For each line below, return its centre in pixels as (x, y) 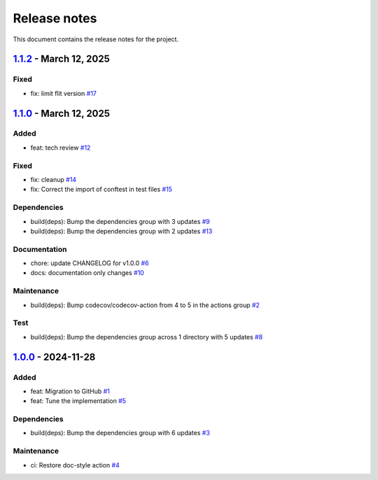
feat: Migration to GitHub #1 (70, 391)
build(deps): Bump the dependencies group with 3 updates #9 (120, 221)
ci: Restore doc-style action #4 (75, 465)
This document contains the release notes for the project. (96, 39)
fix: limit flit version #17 (64, 93)
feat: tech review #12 (61, 148)
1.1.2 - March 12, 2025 (61, 59)
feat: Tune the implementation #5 (78, 401)
